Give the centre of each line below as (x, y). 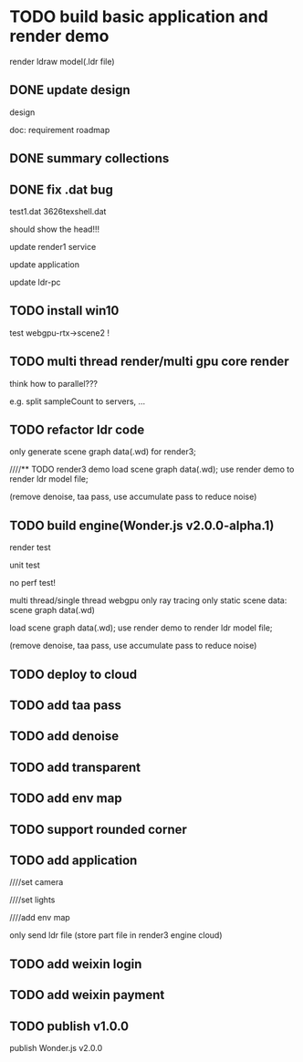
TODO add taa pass (65, 705)
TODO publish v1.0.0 (69, 1026)
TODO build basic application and (139, 17)
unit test (25, 565)
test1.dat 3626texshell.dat (58, 211)
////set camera (37, 882)
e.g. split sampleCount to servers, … (78, 401)
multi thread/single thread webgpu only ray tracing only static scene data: (148, 600)
